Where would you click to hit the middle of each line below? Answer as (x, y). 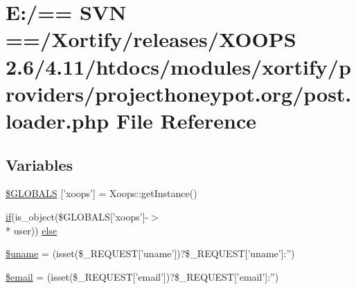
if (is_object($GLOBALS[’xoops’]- (77, 216)
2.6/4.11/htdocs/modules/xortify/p (178, 66)
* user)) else (32, 230)
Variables (39, 164)
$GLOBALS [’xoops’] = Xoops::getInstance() (101, 193)
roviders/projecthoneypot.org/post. (179, 93)
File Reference (186, 120)
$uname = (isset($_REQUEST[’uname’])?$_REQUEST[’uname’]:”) (150, 253)
